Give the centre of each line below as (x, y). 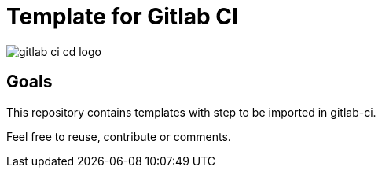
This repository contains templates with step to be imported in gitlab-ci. (191, 112)
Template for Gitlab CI (122, 17)
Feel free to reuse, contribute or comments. (119, 136)
